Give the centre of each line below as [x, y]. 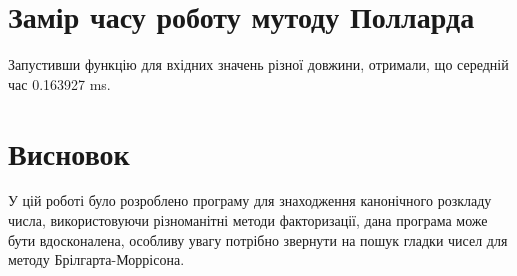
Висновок [69, 152]
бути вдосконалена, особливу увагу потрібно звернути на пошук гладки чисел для [258, 239]
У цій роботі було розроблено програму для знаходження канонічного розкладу [250, 200]
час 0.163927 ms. [59, 83]
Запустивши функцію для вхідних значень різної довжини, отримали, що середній [258, 64]
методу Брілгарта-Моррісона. [96, 259]
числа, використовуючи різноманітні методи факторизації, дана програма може [248, 220]
